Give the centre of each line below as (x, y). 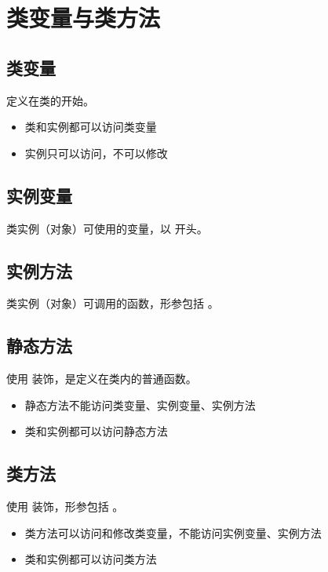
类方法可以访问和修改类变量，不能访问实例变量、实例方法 (173, 532)
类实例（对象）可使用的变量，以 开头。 (107, 228)
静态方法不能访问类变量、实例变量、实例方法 (140, 404)
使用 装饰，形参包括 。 (65, 506)
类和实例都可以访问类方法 (91, 559)
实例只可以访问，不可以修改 (96, 153)
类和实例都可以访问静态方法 (96, 431)
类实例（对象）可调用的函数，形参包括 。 (113, 303)
